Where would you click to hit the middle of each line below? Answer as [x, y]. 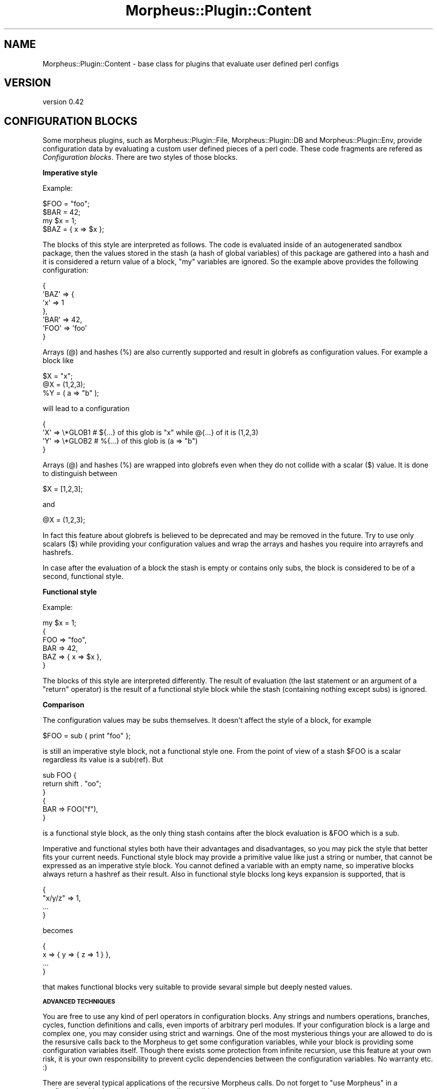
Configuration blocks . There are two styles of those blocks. [140, 157]
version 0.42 [63, 102]
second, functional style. [83, 576]
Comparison [63, 705]
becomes [58, 931]
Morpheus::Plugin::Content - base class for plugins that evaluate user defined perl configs [191, 63]
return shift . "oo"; [72, 784]
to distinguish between [80, 474]
